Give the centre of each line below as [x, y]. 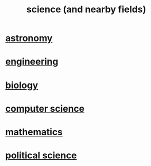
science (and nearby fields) [86, 9]
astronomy [29, 38]
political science [41, 155]
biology [22, 85]
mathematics [34, 132]
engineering [32, 62]
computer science [45, 108]
